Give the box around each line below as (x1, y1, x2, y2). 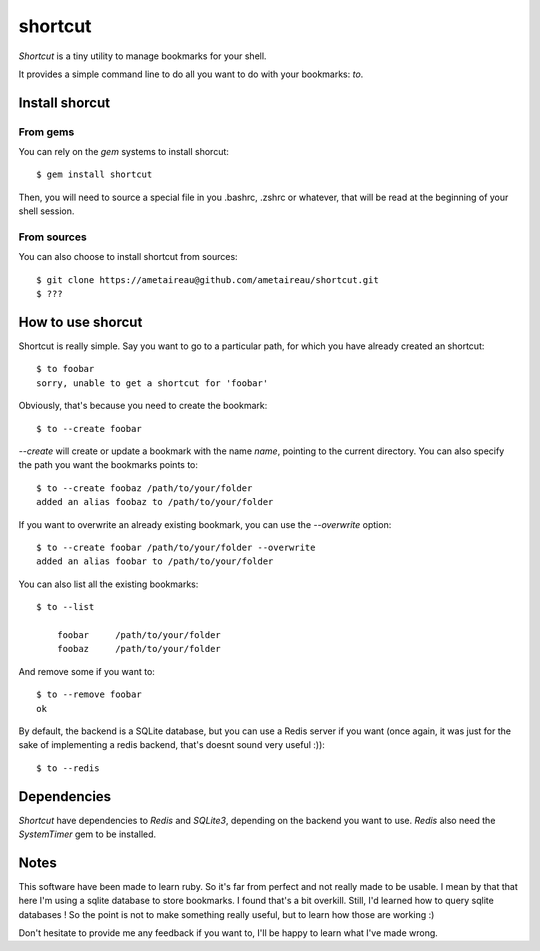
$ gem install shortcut (36, 169, 153, 180)
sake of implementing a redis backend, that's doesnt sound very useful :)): (18, 739, 325, 751)
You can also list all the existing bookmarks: (18, 578, 199, 590)
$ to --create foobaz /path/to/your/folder (36, 482, 253, 494)
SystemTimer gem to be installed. (18, 828, 157, 840)
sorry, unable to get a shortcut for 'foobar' (36, 377, 269, 389)
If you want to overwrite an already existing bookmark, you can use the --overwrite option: (18, 518, 392, 530)
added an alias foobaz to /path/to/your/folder (36, 496, 274, 508)
